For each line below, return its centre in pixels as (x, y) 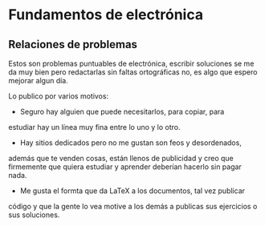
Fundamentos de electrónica (106, 15)
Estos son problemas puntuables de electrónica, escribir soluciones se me (131, 63)
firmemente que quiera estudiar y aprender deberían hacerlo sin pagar (125, 167)
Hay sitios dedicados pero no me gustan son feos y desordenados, (131, 143)
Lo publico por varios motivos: (59, 96)
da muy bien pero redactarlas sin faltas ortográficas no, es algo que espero (133, 72)
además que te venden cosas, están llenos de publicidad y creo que (121, 158)
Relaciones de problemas (73, 44)
